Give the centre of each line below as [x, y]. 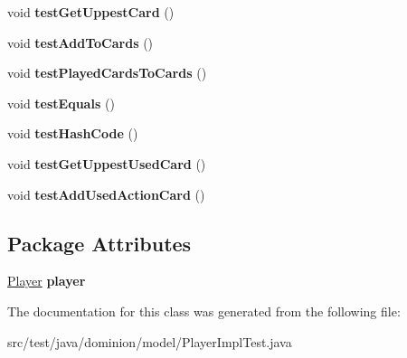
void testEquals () [61, 103]
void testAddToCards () [80, 42]
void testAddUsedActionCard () [106, 194]
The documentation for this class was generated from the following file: [204, 311]
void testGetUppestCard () [91, 12]
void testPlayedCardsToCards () [107, 73]
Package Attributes [99, 243]
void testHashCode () [73, 133]
